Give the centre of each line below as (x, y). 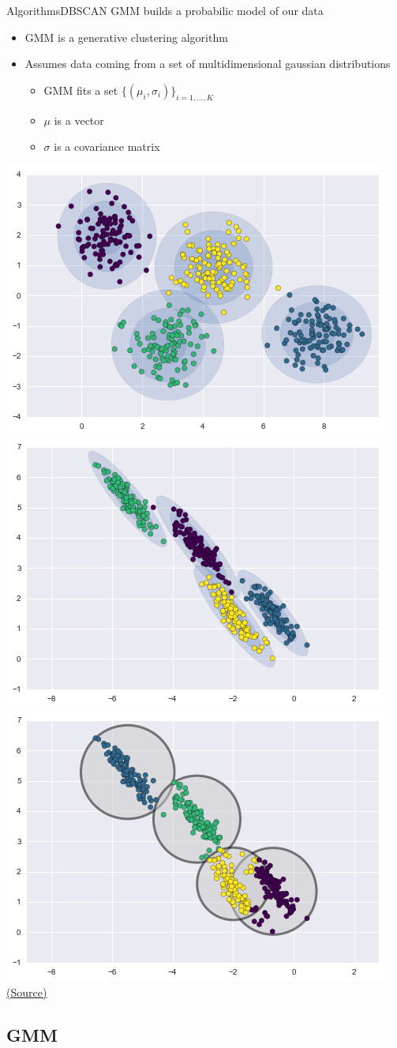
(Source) (27, 992)
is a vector (79, 120)
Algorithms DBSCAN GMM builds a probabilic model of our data (165, 10)
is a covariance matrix (107, 146)
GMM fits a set (81, 90)
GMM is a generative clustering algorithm (126, 37)
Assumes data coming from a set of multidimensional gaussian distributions (208, 64)
